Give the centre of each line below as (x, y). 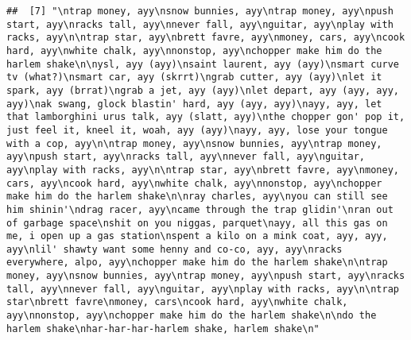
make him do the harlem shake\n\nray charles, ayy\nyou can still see (197, 197)
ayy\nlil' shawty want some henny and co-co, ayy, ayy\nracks (174, 249)
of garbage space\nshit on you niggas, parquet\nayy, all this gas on (197, 223)
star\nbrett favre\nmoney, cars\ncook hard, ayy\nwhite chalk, (177, 302)
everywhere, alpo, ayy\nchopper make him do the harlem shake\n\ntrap (197, 263)
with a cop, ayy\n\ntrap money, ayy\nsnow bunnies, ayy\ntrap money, (194, 143)
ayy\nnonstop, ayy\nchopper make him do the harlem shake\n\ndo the (192, 316)
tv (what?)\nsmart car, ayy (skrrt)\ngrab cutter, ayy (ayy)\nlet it (194, 77)
